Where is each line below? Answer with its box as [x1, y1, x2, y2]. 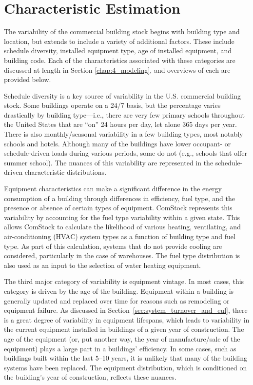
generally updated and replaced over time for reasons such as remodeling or [4, 295, 230, 305]
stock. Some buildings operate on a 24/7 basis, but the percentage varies [4, 100, 221, 110]
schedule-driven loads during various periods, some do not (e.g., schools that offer [4, 148, 247, 158]
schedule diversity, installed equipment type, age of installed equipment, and [4, 45, 232, 56]
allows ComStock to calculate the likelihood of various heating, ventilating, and [4, 222, 241, 232]
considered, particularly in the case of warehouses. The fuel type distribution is [4, 250, 240, 261]
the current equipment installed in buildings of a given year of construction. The [4, 324, 244, 334]
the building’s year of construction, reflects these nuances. [4, 372, 176, 382]
